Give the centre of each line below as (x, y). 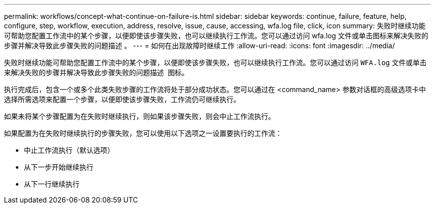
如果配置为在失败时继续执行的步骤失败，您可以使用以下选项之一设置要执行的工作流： (143, 133)
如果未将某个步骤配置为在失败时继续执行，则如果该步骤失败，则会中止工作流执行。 (140, 116)
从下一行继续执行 (52, 184)
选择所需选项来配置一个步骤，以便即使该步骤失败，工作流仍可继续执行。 (122, 99)
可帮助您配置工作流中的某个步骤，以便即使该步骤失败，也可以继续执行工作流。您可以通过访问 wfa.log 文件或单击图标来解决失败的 (216, 36)
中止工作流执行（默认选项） (69, 150)
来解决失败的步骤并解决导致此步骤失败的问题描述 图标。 (96, 72)
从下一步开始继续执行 (59, 167)
